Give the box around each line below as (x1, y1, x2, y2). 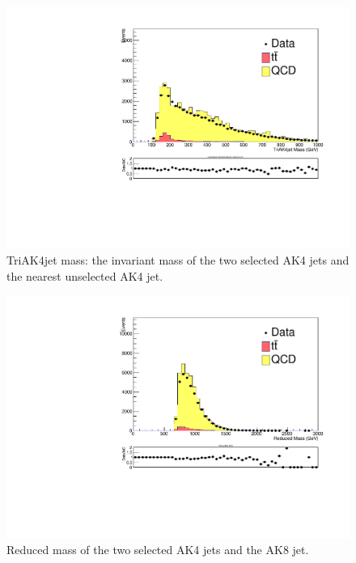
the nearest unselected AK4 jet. (6, 267, 163, 284)
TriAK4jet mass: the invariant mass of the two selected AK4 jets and (6, 252, 350, 269)
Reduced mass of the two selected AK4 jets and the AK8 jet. (6, 540, 309, 557)
